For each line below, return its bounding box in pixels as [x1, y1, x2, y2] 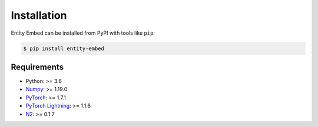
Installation [11, 9, 67, 22]
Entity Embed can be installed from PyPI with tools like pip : [11, 29, 155, 36]
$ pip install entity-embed [23, 45, 104, 52]
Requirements [11, 62, 64, 72]
